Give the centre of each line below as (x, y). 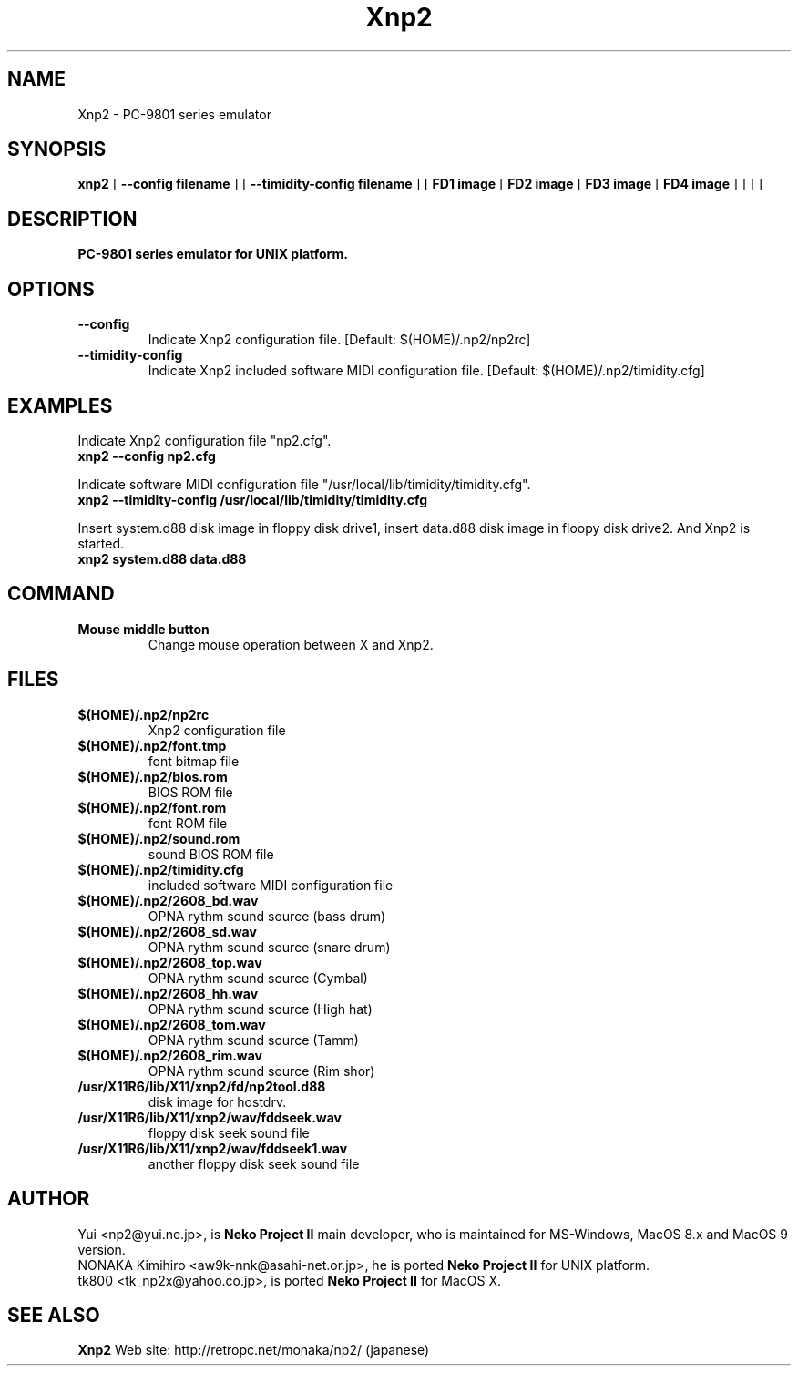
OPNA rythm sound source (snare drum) (269, 947)
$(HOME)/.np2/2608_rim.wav (170, 1055)
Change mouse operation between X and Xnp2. (291, 644)
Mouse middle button (143, 629)
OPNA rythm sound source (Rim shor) (261, 1071)
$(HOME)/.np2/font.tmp (152, 745)
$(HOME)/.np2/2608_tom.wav (172, 1024)
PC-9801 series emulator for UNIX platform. (213, 254)
